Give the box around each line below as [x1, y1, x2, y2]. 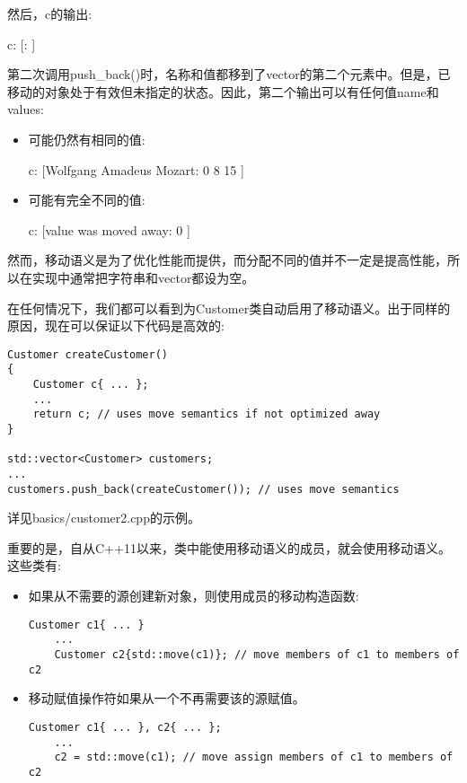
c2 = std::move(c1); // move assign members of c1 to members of [54, 751, 454, 764]
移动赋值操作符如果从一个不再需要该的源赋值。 [28, 689, 305, 708]
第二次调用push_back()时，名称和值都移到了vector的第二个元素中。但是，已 [7, 65, 451, 84]
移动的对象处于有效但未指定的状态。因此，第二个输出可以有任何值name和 [7, 82, 439, 101]
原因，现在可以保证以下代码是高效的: [7, 316, 225, 335]
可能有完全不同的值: [28, 190, 145, 209]
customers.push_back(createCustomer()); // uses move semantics [7, 482, 400, 496]
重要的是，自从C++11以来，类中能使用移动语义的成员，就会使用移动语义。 [7, 538, 451, 557]
